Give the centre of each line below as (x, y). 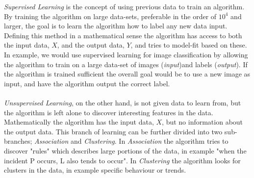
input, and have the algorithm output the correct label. (87, 83)
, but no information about (203, 122)
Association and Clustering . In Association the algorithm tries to (131, 141)
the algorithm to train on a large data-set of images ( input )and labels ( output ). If (126, 64)
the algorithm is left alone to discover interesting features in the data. (109, 112)
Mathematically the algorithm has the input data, (79, 122)
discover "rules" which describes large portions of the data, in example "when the (125, 150)
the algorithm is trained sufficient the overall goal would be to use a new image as (127, 74)
